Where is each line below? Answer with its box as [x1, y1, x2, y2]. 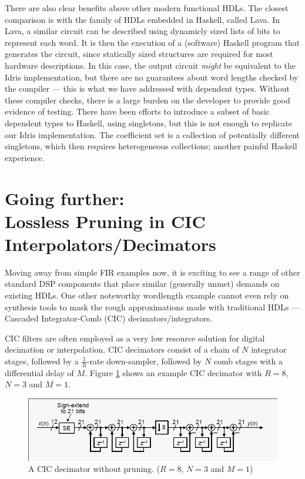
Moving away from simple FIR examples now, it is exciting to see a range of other [5, 266, 300, 278]
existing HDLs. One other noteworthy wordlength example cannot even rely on [5, 289, 289, 301]
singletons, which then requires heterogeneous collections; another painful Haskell [5, 140, 297, 152]
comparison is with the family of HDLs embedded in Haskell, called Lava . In [5, 13, 280, 25]
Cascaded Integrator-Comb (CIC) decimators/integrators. [5, 312, 213, 324]
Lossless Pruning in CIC [5, 209, 206, 233]
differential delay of [5, 366, 74, 378]
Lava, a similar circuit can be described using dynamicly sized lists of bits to [5, 25, 280, 37]
